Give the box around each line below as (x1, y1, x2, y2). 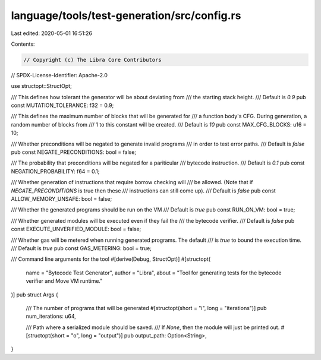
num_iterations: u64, (26, 312, 77, 320)
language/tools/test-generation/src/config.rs (11, 9, 241, 22)
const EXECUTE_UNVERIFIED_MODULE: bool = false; (11, 226, 141, 233)
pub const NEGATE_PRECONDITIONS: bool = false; (11, 149, 137, 156)
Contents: (11, 40, 35, 48)
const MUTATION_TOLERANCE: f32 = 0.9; (11, 102, 114, 109)
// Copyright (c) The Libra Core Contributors (23, 56, 162, 63)
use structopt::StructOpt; (11, 83, 73, 90)
